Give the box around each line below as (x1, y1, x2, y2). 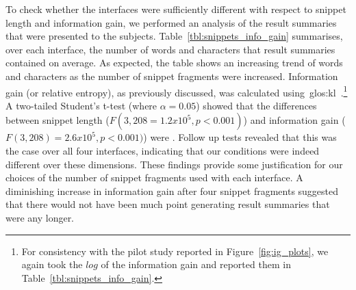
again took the (21, 257, 83, 272)
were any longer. (5, 210, 75, 224)
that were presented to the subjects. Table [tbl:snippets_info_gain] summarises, (5, 29, 343, 43)
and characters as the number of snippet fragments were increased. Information (5, 68, 338, 83)
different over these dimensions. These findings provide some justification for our (5, 157, 343, 171)
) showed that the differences (196, 98, 317, 112)
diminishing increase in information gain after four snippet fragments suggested (5, 183, 339, 198)
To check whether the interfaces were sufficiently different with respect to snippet (5, 2, 346, 16)
